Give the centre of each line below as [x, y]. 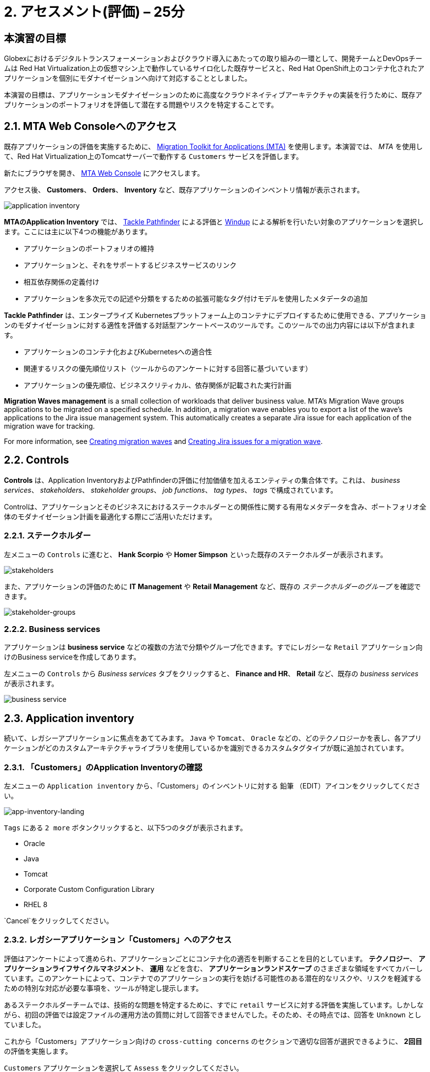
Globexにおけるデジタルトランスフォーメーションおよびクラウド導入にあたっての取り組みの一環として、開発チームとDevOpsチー [213, 59]
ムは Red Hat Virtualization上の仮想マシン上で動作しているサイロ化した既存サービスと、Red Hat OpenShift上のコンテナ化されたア [214, 68]
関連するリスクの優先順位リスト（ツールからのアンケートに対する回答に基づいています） [168, 369]
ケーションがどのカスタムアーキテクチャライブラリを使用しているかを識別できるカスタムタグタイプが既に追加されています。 [206, 748]
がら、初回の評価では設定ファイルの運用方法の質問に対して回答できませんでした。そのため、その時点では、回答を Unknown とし [213, 1014]
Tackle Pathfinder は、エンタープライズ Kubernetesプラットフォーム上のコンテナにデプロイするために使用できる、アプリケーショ [215, 315]
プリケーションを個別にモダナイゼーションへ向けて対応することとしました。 [128, 78]
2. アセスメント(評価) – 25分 [94, 12]
